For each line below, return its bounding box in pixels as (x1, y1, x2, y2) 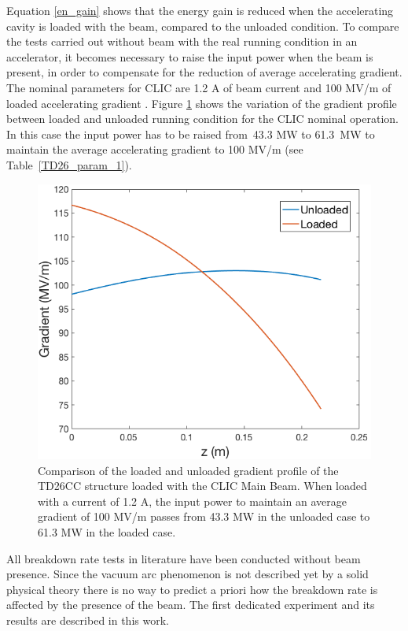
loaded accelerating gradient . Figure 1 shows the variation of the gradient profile (6, 95, 397, 111)
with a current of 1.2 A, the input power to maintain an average (38, 492, 347, 509)
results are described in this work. (6, 612, 169, 629)
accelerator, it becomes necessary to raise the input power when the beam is (6, 48, 373, 65)
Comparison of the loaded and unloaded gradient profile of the (38, 462, 339, 478)
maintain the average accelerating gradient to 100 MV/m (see (6, 141, 303, 158)
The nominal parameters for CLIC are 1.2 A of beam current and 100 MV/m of (6, 79, 391, 95)
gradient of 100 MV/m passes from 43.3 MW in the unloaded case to (38, 508, 370, 525)
